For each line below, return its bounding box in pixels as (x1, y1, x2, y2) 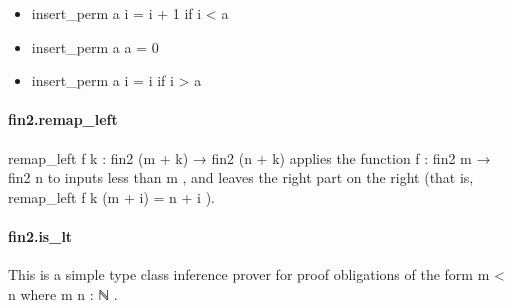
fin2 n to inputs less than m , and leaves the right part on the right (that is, (8, 167, 474, 188)
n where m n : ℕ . (8, 283, 118, 304)
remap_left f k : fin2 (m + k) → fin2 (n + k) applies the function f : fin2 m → (8, 147, 491, 168)
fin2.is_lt (8, 225, 73, 246)
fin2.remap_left (8, 109, 118, 130)
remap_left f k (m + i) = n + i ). (8, 186, 215, 207)
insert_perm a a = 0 (31, 36, 159, 57)
